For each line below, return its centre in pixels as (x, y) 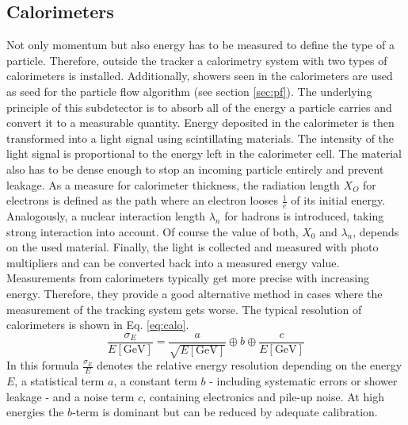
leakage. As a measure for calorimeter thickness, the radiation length (173, 184)
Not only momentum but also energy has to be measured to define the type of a (200, 45)
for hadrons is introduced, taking (304, 215)
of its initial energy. (338, 200)
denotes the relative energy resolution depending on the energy (250, 365)
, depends (376, 231)
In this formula (43, 365)
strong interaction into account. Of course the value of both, (153, 231)
